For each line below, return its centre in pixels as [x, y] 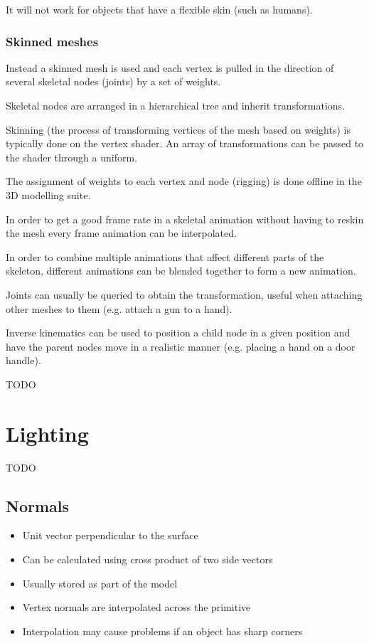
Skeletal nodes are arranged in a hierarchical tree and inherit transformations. [176, 105]
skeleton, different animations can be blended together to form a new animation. [181, 271]
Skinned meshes [52, 41]
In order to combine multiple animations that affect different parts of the [165, 256]
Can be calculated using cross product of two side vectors [148, 559]
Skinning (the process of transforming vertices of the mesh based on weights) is [178, 129]
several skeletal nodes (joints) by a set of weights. [113, 81]
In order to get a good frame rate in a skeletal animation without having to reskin [185, 219]
